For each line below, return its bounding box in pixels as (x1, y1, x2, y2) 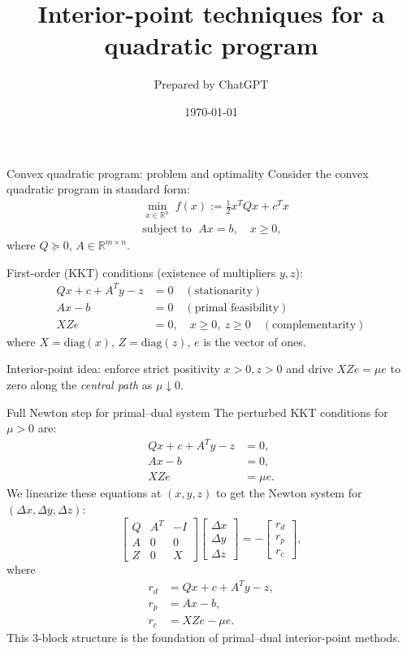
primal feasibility (194, 302, 279, 314)
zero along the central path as (6, 376, 153, 393)
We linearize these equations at (6, 484, 162, 501)
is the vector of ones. (203, 332, 306, 349)
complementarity (272, 319, 357, 331)
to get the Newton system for (216, 484, 362, 501)
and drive (286, 360, 333, 377)
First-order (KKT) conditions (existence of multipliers (6, 263, 276, 280)
